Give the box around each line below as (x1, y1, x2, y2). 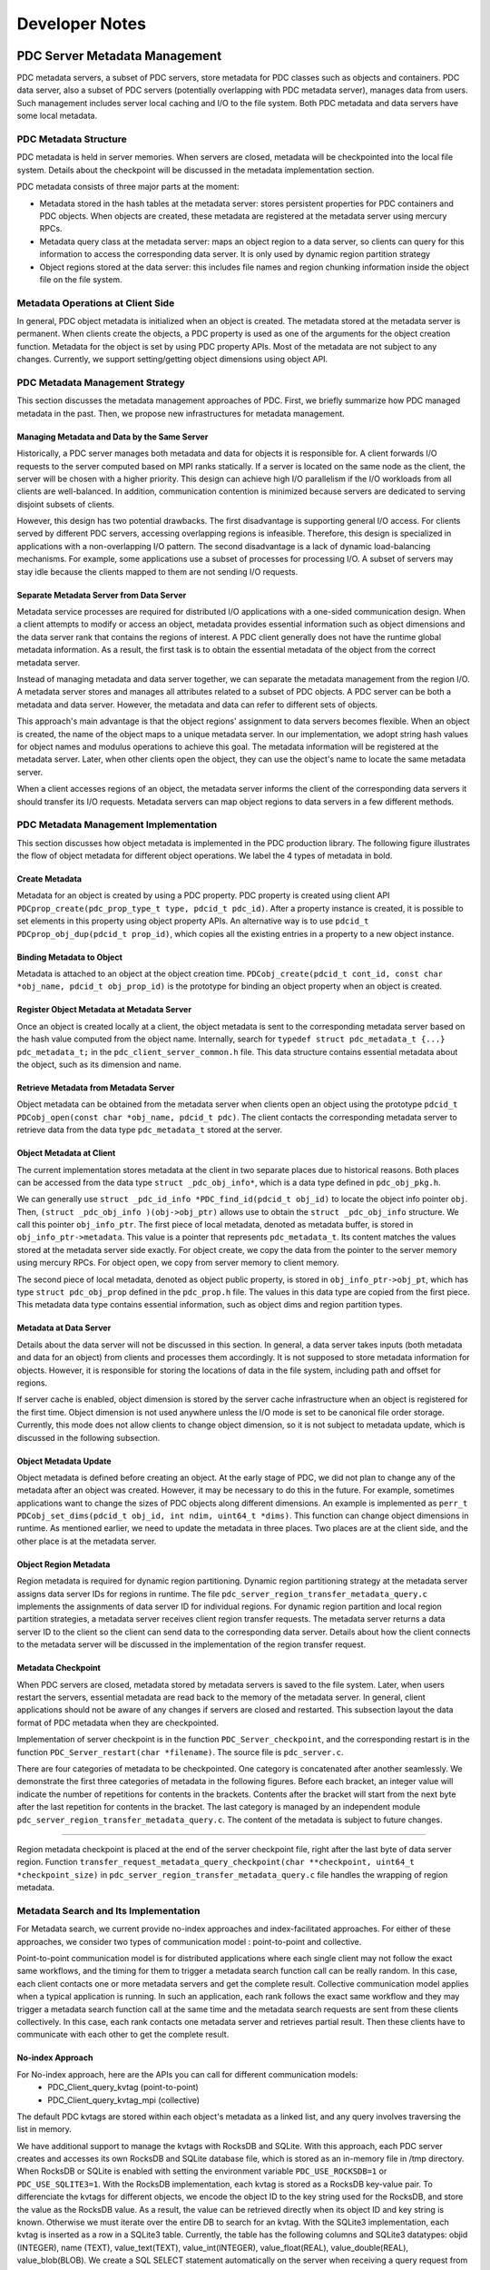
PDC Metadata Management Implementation (16, 818, 218, 831)
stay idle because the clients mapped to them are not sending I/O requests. (16, 566, 299, 577)
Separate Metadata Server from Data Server (16, 589, 187, 600)
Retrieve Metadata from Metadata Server (16, 1081, 175, 1093)
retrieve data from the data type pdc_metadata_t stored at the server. (16, 1124, 283, 1135)
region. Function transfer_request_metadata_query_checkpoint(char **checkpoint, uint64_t (16, 1857, 415, 1868)
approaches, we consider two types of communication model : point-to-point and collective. (16, 1936, 362, 1947)
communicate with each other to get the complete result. (16, 2029, 230, 2040)
